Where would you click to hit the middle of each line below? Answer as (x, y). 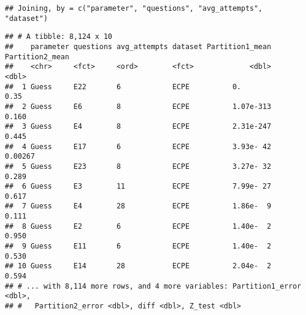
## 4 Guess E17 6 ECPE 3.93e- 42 (138, 146)
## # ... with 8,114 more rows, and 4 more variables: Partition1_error (153, 286)
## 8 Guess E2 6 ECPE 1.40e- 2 (138, 226)
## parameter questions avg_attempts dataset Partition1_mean (138, 46)
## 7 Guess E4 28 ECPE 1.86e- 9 (138, 206)
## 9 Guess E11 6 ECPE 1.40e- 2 (138, 246)
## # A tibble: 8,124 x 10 (58, 37)
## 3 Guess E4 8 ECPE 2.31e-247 (138, 127)
